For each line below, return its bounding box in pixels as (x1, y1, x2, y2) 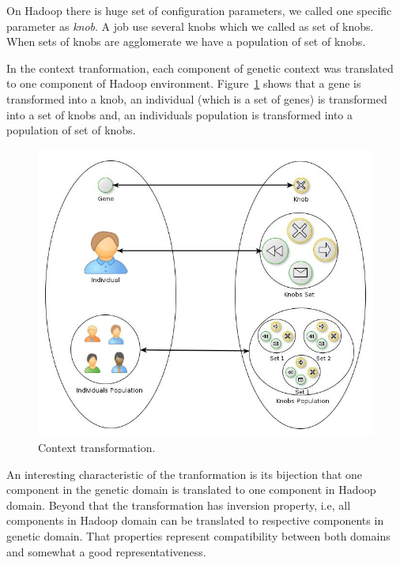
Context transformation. (38, 439, 156, 455)
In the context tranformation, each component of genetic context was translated (6, 59, 394, 76)
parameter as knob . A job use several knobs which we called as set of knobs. (6, 17, 374, 34)
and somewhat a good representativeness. (6, 543, 206, 559)
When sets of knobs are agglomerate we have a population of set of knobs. (6, 33, 366, 50)
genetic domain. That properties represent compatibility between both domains (6, 527, 391, 544)
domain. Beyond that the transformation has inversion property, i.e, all (6, 496, 351, 513)
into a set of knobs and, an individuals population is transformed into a (6, 106, 353, 122)
